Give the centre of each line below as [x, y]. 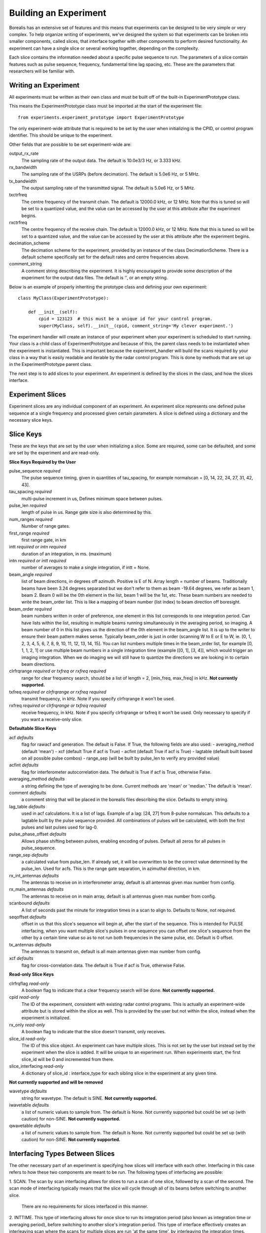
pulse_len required [28, 505]
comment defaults [28, 793]
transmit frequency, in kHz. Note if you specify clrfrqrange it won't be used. [98, 698]
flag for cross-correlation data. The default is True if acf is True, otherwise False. [103, 965]
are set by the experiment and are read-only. [54, 453]
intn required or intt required [38, 561]
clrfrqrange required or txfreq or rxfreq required [58, 671]
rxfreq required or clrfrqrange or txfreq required [58, 706]
